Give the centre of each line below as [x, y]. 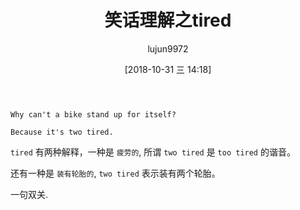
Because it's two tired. [62, 132]
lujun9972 [168, 48]
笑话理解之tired [168, 20]
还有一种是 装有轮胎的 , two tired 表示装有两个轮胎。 [115, 173]
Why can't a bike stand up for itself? [93, 114]
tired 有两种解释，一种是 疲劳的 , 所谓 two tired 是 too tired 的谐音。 [153, 152]
